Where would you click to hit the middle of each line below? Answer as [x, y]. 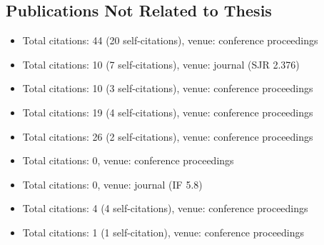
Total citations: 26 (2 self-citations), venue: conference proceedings [168, 136]
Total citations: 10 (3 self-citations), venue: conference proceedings [168, 88]
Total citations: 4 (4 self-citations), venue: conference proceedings [165, 208]
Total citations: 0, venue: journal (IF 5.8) [112, 184]
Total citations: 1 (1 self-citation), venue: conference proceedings [163, 232]
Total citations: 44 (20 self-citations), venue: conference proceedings [170, 40]
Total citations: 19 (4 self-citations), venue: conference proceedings [168, 112]
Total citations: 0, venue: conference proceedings [128, 160]
